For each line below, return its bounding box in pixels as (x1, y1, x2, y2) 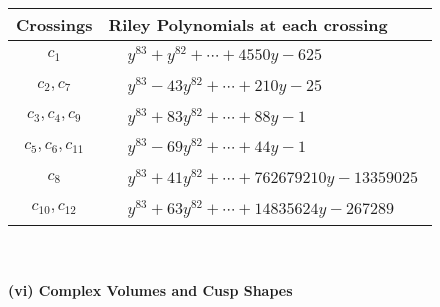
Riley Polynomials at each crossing (108, 13, 388, 36)
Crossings (16, 13, 93, 36)
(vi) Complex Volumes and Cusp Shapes (8, 280, 293, 301)
